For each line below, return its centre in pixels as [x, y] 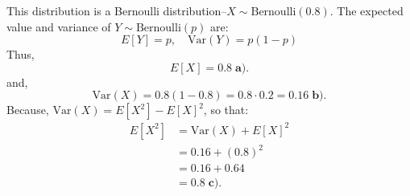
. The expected [367, 10]
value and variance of [59, 26]
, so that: [226, 110]
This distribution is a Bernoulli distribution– [117, 10]
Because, [28, 110]
